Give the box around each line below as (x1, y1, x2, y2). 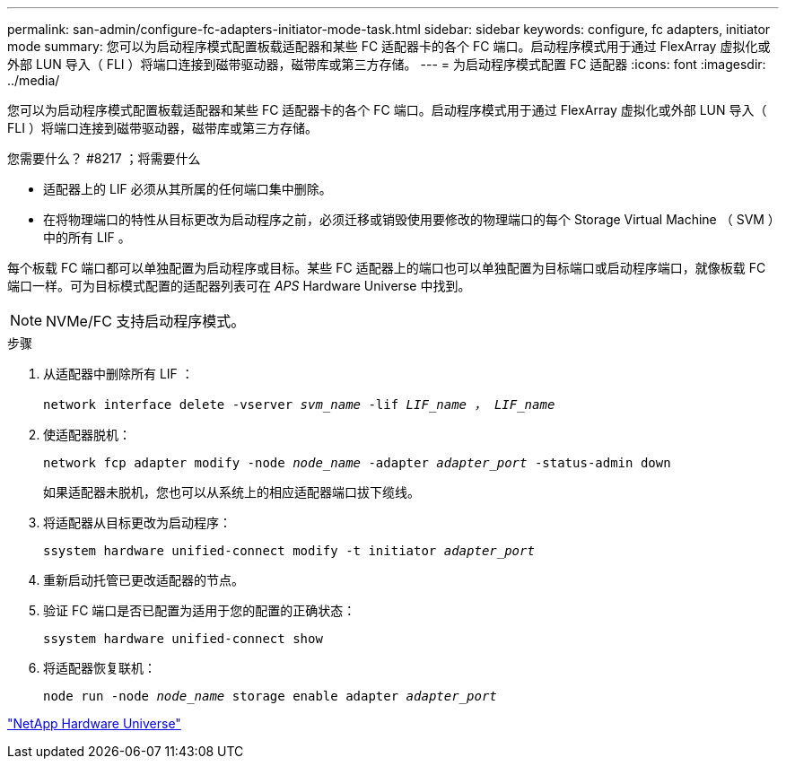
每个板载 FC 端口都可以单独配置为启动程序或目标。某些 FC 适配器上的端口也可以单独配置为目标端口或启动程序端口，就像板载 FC (7, 260, 766, 275)
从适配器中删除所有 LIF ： (43, 366, 194, 381)
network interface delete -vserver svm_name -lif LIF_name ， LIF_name (43, 397, 555, 412)
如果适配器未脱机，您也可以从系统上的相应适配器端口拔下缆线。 (43, 484, 420, 500)
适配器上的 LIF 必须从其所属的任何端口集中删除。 (43, 181, 332, 196)
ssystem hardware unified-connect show (43, 631, 323, 646)
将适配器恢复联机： (43, 660, 156, 675)
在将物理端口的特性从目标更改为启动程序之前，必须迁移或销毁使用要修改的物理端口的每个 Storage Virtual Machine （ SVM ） (43, 212, 774, 227)
